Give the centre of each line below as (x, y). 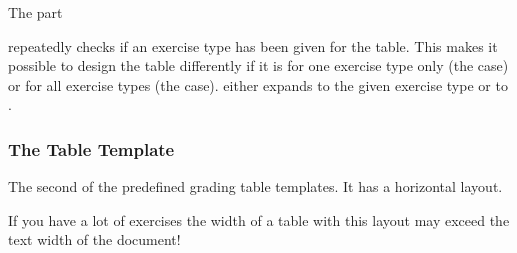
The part (35, 12)
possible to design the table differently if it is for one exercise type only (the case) (258, 65)
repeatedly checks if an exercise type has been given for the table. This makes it (253, 45)
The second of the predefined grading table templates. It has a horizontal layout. (255, 186)
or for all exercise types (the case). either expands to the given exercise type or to (258, 84)
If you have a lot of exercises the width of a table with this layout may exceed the (259, 219)
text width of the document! (94, 239)
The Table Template (91, 148)
